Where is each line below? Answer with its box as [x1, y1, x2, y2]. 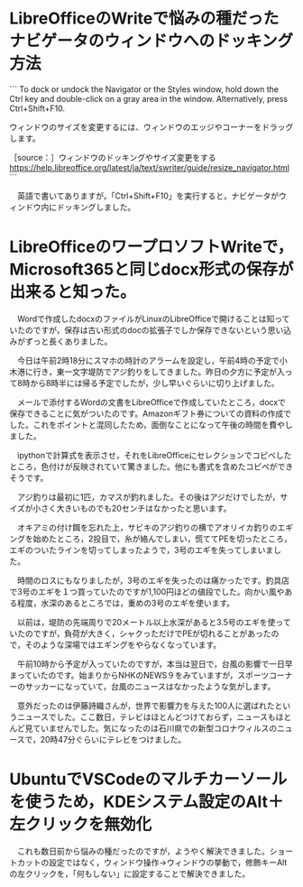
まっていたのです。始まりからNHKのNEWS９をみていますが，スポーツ [9, 670, 270, 680]
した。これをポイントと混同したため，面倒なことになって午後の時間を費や [9, 419, 286, 430]
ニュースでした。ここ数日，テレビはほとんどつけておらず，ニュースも [16, 711, 277, 722]
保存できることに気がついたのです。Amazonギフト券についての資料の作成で [9, 408, 291, 419]
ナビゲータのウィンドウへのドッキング [9, 31, 294, 51]
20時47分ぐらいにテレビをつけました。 [40, 734, 187, 744]
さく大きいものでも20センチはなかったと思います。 [40, 503, 232, 513]
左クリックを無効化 [9, 814, 152, 835]
